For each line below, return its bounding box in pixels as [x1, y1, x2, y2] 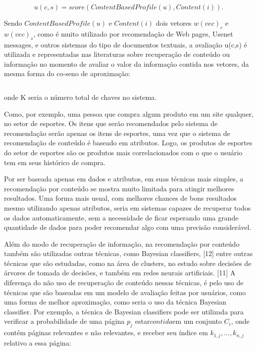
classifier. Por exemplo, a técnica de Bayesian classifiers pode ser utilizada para [4, 306, 244, 316]
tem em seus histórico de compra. [4, 157, 105, 167]
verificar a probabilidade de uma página [4, 316, 125, 326]
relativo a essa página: [4, 337, 71, 348]
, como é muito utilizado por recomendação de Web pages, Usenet [33, 28, 233, 39]
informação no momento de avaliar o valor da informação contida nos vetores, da [4, 58, 249, 69]
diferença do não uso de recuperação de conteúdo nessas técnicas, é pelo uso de [4, 277, 244, 288]
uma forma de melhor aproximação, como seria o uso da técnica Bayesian [4, 297, 226, 307]
